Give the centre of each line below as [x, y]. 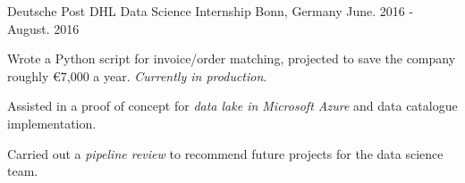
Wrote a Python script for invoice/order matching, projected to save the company [232, 58]
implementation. [52, 123]
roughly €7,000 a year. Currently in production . [137, 75]
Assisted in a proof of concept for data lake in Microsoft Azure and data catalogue [232, 106]
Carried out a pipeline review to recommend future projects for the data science [225, 153]
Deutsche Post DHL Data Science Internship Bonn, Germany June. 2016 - [211, 11]
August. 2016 [43, 28]
